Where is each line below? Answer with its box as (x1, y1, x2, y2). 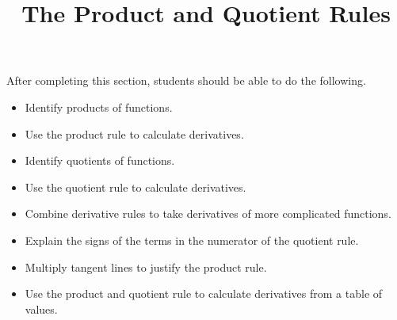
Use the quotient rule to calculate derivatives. (25, 178, 246, 195)
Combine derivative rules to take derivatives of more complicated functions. (25, 205, 391, 222)
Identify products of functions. (25, 98, 173, 115)
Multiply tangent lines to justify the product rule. (25, 258, 267, 275)
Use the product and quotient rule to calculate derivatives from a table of (25, 285, 383, 302)
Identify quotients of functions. (25, 152, 175, 169)
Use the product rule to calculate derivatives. (25, 125, 244, 142)
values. (25, 300, 58, 317)
